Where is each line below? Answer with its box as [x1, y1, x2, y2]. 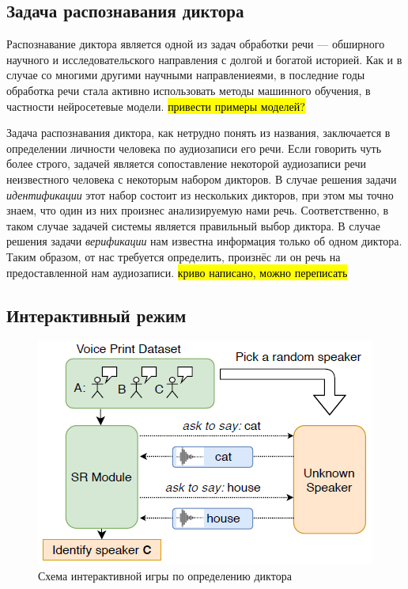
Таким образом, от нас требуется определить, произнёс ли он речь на [6, 248, 341, 264]
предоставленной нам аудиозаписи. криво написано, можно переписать [6, 264, 348, 280]
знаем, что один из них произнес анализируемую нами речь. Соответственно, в [6, 202, 389, 218]
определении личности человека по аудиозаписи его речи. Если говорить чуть [6, 139, 382, 156]
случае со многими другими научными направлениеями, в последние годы [6, 66, 365, 83]
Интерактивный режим [6, 302, 187, 327]
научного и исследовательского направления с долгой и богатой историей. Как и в [6, 51, 402, 67]
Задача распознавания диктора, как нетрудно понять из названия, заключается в [6, 124, 391, 141]
